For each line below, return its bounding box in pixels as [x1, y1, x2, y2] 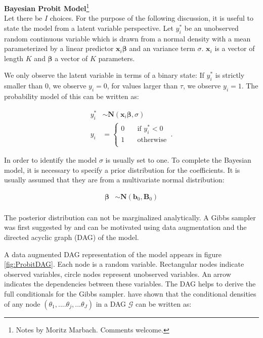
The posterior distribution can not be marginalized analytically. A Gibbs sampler [4, 212, 256, 222]
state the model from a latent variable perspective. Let [4, 22, 173, 33]
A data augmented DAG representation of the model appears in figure [4, 249, 222, 259]
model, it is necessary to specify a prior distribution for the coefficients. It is [4, 164, 240, 175]
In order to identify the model [4, 155, 97, 165]
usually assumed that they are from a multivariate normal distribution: [4, 174, 225, 185]
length [4, 53, 24, 63]
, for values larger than [107, 80, 178, 91]
